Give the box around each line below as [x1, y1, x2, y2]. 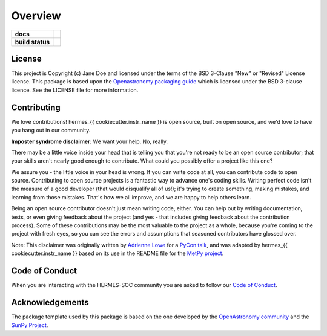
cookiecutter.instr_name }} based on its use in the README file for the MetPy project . [11, 250, 224, 257]
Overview [11, 9, 61, 22]
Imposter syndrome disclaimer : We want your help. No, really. [11, 138, 168, 145]
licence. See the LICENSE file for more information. [11, 86, 139, 94]
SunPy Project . [11, 321, 48, 329]
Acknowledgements [11, 297, 89, 308]
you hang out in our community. [11, 127, 91, 134]
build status [15, 37, 50, 46]
